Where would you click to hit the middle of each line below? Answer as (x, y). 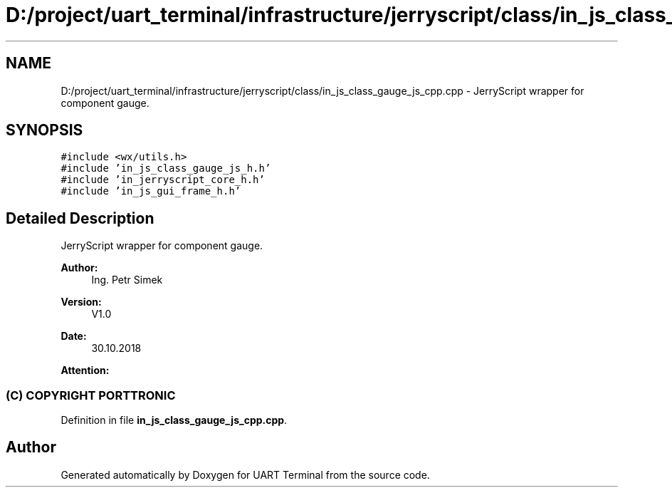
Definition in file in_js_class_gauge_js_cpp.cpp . (174, 420)
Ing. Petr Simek (127, 280)
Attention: (85, 370)
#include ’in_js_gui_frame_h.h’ (151, 191)
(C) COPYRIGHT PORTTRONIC (91, 395)
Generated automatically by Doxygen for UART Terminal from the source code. (245, 474)
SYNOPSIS (44, 130)
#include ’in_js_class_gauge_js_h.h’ (166, 168)
